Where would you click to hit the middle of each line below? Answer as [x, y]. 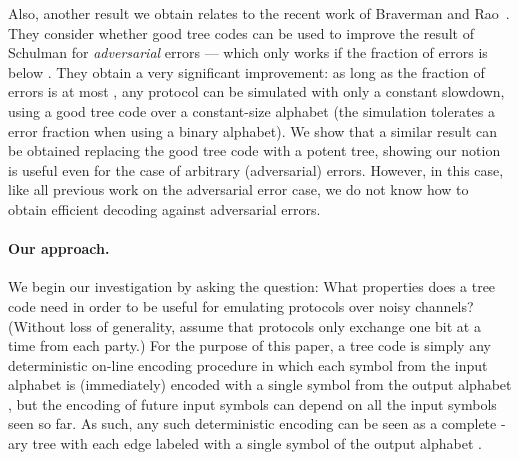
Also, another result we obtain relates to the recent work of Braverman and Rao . [259, 13]
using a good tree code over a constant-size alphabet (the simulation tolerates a [251, 110]
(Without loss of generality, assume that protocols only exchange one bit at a [244, 325]
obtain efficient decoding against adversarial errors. [164, 208]
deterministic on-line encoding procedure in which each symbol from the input [248, 364]
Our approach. [59, 248]
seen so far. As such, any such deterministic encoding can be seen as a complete [252, 423]
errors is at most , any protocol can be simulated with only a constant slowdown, [256, 91]
